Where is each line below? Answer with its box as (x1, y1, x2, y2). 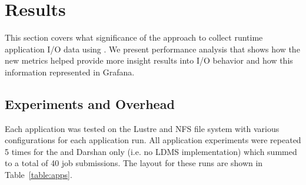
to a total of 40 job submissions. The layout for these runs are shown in (5, 157, 263, 169)
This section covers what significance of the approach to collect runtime (5, 31, 263, 44)
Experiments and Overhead (5, 94, 175, 113)
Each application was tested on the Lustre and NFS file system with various (5, 122, 280, 134)
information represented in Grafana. (5, 65, 135, 78)
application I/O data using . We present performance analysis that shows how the (5, 42, 300, 55)
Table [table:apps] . (5, 169, 72, 181)
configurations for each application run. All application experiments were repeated (5, 134, 301, 146)
